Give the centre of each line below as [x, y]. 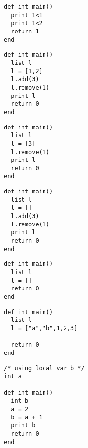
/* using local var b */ [44, 368]
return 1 [25, 31]
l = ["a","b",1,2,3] [44, 328]
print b [23, 426]
